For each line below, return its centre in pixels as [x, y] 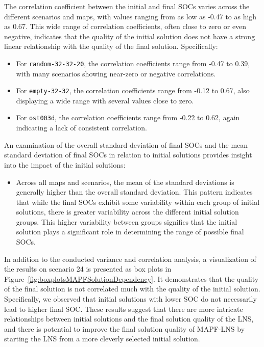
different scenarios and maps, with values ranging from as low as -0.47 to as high [130, 16]
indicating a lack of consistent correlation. [81, 128]
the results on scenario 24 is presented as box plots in [88, 269]
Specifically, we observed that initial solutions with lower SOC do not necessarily [130, 299]
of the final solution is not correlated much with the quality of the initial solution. [132, 289]
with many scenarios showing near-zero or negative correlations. [116, 73]
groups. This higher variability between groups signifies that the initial [127, 221]
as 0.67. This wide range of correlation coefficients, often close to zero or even [125, 26]
